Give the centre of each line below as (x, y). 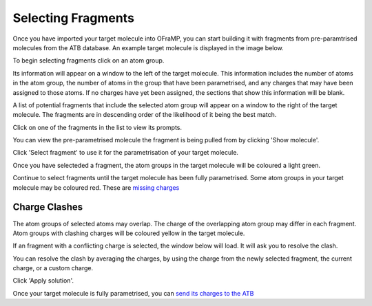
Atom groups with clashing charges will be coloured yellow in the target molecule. (129, 233)
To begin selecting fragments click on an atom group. (89, 61)
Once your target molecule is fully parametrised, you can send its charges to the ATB (133, 293)
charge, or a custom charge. (53, 268)
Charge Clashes (48, 207)
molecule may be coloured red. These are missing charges (96, 187)
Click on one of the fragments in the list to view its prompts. (97, 127)
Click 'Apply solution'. (43, 281)
